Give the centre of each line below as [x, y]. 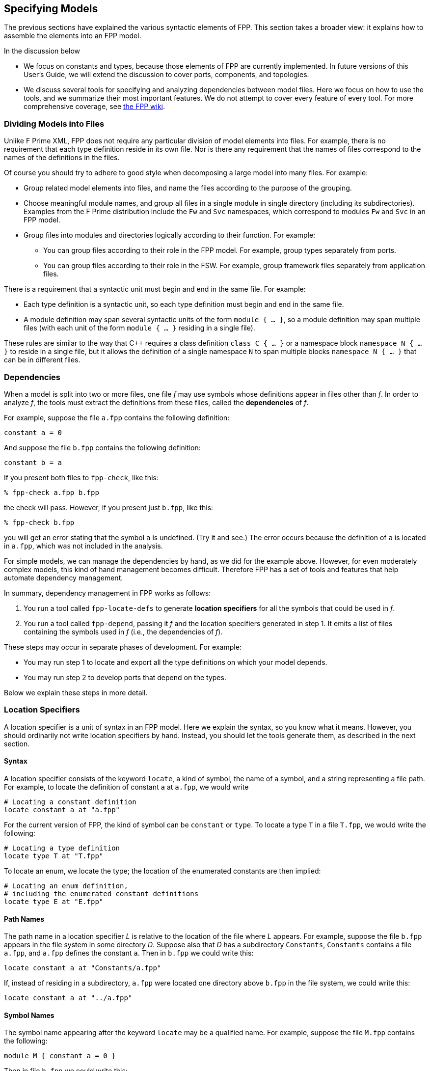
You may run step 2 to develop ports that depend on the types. [125, 677]
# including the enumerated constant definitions [101, 893]
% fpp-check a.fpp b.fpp [52, 492]
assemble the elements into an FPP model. [73, 36]
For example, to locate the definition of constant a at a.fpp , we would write [126, 787]
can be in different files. [42, 360]
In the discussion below [42, 51]
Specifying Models [51, 9]
